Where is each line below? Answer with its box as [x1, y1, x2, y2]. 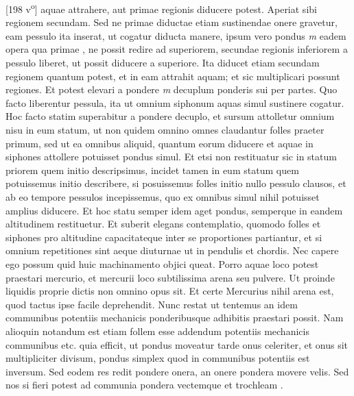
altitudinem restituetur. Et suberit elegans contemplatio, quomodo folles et [5, 216, 321, 231]
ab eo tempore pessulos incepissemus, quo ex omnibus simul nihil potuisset [5, 189, 320, 203]
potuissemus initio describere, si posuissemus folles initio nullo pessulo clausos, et [5, 176, 346, 190]
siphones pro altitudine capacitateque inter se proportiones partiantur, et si [5, 230, 322, 244]
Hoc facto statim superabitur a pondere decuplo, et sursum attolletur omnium [5, 109, 335, 123]
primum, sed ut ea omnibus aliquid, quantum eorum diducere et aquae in [5, 136, 314, 150]
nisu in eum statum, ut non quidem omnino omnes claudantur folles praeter [5, 123, 324, 136]
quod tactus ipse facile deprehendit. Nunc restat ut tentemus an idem [5, 297, 298, 311]
